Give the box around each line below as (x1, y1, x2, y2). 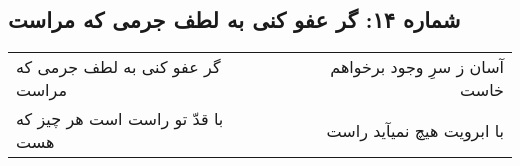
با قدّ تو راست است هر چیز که (16, 107, 224, 131)
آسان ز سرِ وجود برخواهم (330, 55, 504, 79)
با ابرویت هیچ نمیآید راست (326, 118, 504, 142)
